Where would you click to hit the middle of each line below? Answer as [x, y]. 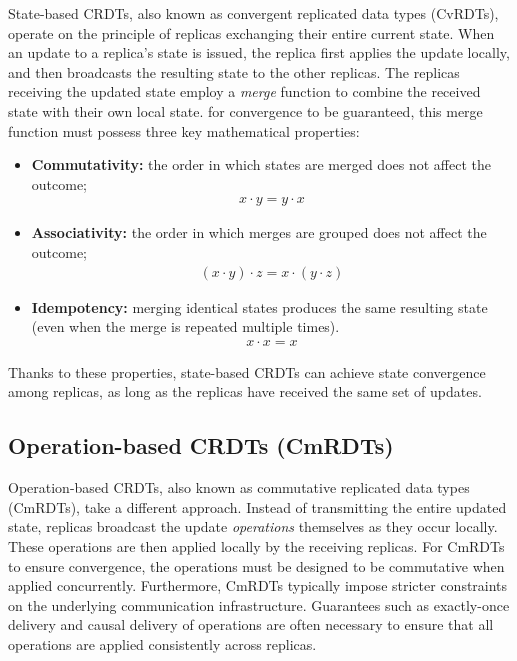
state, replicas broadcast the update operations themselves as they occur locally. [253, 526]
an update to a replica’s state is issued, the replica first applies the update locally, [259, 52]
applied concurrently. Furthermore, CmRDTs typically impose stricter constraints [258, 585]
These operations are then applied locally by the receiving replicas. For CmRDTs [256, 545]
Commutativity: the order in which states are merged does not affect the [261, 164]
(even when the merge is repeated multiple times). [185, 326]
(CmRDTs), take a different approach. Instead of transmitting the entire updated [257, 506]
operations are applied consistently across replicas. [162, 643]
